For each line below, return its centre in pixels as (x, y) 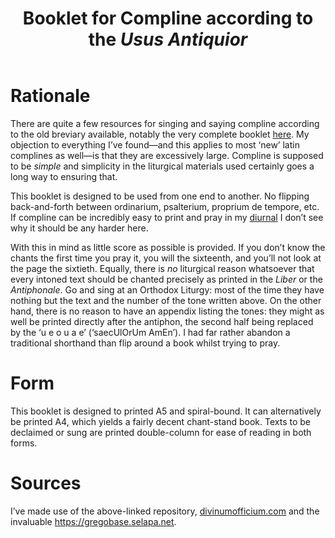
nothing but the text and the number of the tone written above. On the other (166, 300)
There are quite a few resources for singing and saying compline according (165, 123)
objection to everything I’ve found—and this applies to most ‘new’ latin (155, 144)
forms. (24, 443)
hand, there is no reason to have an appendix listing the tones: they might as (167, 311)
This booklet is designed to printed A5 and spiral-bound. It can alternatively (166, 411)
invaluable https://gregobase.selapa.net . (93, 521)
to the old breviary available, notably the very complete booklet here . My (160, 134)
